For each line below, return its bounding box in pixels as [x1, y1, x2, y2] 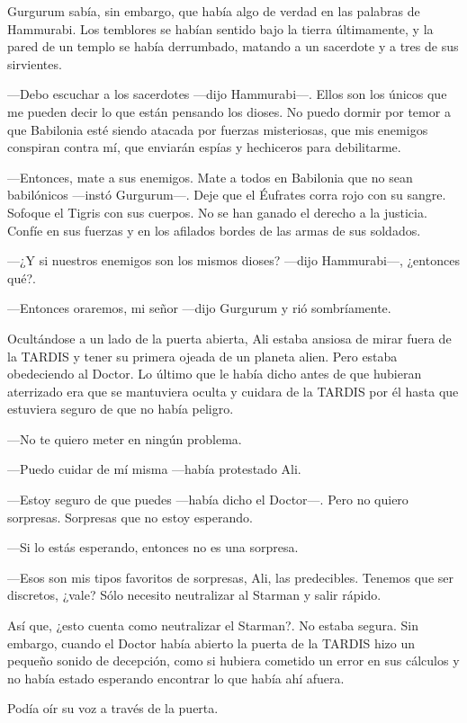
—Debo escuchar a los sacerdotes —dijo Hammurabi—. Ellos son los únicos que [7, 85, 447, 103]
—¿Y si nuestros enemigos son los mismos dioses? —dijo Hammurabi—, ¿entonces [7, 251, 460, 270]
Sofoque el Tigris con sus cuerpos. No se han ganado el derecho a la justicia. [7, 202, 427, 221]
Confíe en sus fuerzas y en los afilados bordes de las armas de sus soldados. [7, 220, 421, 239]
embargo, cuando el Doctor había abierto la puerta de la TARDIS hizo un [7, 633, 416, 652]
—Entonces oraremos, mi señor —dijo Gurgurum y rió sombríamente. [7, 299, 391, 317]
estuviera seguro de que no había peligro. [7, 399, 234, 418]
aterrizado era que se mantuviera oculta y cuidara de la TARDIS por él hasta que [7, 381, 459, 400]
